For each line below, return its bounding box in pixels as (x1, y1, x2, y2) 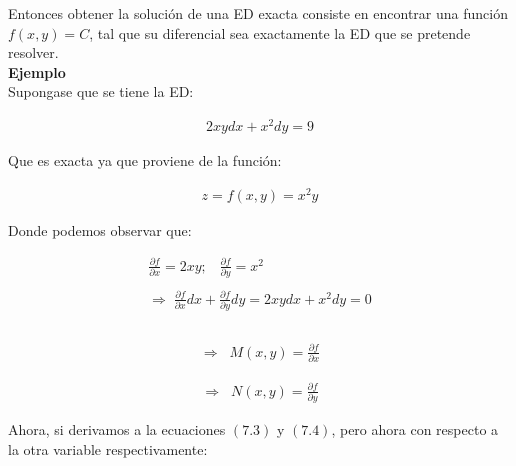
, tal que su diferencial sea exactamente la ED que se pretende (89, 22, 471, 43)
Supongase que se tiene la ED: (8, 81, 194, 102)
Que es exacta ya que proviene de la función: (8, 150, 282, 171)
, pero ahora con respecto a (331, 418, 499, 439)
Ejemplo (8, 61, 66, 82)
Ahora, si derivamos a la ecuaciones (8, 418, 226, 439)
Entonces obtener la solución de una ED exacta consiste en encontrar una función (8, 3, 508, 23)
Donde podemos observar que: (8, 219, 192, 240)
